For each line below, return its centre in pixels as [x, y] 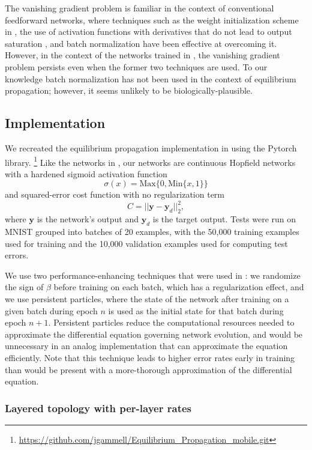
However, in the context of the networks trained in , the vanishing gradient [142, 55]
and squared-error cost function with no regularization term [115, 194]
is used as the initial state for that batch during [196, 310]
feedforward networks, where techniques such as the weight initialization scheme [152, 20]
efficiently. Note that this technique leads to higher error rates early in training [150, 358]
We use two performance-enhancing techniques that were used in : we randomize [153, 275]
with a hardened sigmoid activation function [86, 173]
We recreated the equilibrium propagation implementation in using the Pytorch [151, 147]
